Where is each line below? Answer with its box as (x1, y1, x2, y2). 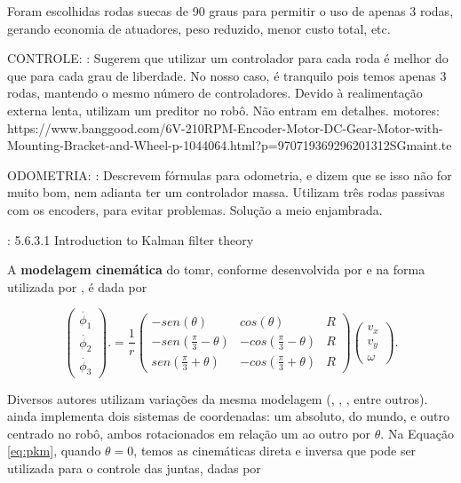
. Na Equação (380, 424, 455, 442)
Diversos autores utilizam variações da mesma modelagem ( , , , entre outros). (7, 389, 428, 408)
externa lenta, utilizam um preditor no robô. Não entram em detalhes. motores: (7, 100, 440, 119)
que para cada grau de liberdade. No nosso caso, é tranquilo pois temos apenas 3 (7, 66, 447, 84)
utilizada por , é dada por (7, 277, 147, 296)
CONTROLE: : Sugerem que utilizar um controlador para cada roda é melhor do (7, 49, 449, 67)
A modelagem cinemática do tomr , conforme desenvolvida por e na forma (7, 260, 425, 279)
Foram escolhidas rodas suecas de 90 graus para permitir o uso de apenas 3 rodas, (7, 2, 454, 20)
